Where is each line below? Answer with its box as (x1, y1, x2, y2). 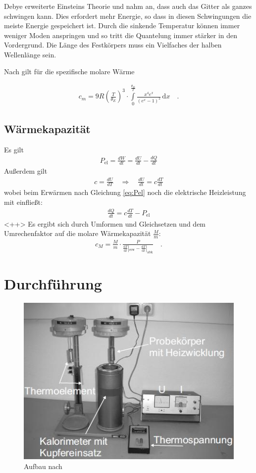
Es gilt (4, 144, 24, 154)
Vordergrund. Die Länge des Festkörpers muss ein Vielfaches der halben (4, 40, 222, 50)
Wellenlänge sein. (4, 49, 56, 59)
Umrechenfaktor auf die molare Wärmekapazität (4, 228, 151, 238)
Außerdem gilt (4, 166, 48, 176)
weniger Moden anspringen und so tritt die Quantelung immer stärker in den (4, 30, 238, 40)
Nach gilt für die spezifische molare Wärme (4, 66, 135, 76)
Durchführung (4, 274, 102, 294)
